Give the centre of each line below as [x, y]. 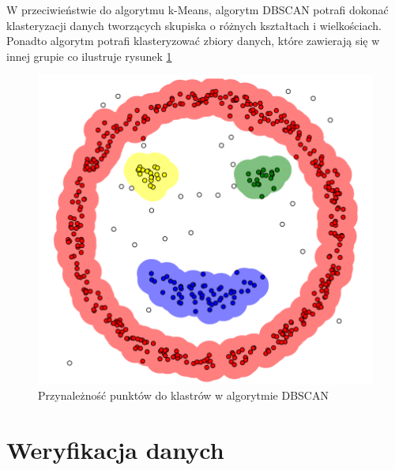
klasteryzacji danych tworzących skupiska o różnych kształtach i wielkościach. [194, 25]
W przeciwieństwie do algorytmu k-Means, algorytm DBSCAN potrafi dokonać [197, 9]
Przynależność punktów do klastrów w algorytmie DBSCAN [183, 395]
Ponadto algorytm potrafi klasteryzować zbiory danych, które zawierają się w [193, 41]
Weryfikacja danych [115, 449]
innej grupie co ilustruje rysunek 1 [89, 56]
